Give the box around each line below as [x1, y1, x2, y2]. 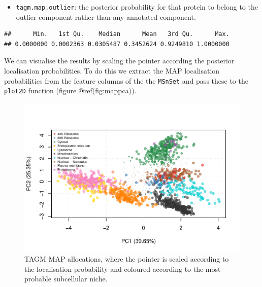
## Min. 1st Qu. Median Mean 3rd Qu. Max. [4, 30, 230, 38]
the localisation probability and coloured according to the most [24, 263, 221, 274]
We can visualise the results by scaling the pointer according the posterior [4, 55, 235, 66]
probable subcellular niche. [24, 273, 108, 284]
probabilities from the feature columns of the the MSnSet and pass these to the [4, 75, 248, 86]
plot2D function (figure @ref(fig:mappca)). [4, 85, 137, 96]
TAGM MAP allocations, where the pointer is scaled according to [24, 254, 229, 264]
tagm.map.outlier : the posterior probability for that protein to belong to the [16, 2, 258, 12]
